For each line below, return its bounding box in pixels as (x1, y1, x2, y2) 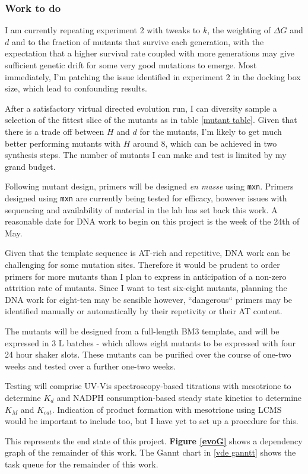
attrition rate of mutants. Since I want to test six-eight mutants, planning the (5, 282, 287, 294)
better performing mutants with (5, 137, 121, 149)
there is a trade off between (5, 125, 104, 137)
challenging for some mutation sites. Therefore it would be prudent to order (5, 258, 280, 271)
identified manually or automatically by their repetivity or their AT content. (5, 305, 282, 317)
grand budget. (5, 160, 56, 172)
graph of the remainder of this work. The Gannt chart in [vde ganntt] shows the (5, 446, 296, 459)
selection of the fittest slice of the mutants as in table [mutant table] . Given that (5, 113, 297, 126)
